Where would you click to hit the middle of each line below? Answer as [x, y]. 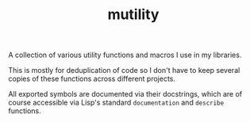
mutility [133, 15]
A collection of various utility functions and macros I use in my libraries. [125, 55]
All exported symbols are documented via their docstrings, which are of [125, 94]
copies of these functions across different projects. [92, 79]
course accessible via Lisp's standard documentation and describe [116, 103]
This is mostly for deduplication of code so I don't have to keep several [124, 71]
